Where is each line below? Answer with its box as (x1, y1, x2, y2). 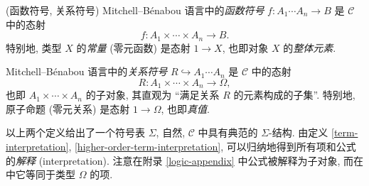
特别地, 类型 (6, 40, 62, 55)
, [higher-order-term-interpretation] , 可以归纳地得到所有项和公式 (68, 139, 356, 154)
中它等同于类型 (6, 167, 75, 182)
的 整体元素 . (283, 40, 336, 55)
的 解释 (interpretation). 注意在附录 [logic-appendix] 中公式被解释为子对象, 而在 (6, 153, 363, 168)
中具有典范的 (198, 125, 258, 140)
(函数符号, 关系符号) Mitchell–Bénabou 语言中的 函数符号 (6, 3, 264, 17)
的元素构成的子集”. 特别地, (233, 87, 355, 102)
